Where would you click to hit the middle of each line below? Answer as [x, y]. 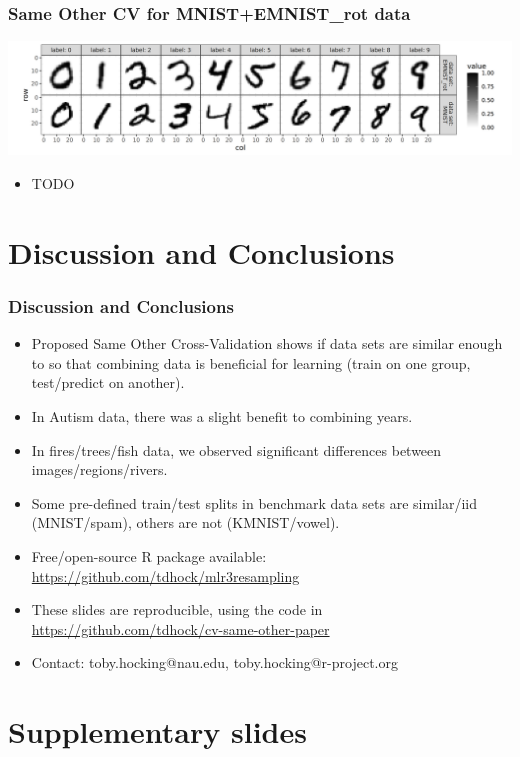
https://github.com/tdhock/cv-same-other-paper [180, 628]
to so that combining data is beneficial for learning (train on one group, [251, 362]
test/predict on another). [108, 382]
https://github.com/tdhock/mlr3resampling [165, 575]
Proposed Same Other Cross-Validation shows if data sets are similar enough [267, 343]
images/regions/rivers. [99, 469]
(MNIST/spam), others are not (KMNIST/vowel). [185, 522]
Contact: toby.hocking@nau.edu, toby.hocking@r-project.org [214, 662]
